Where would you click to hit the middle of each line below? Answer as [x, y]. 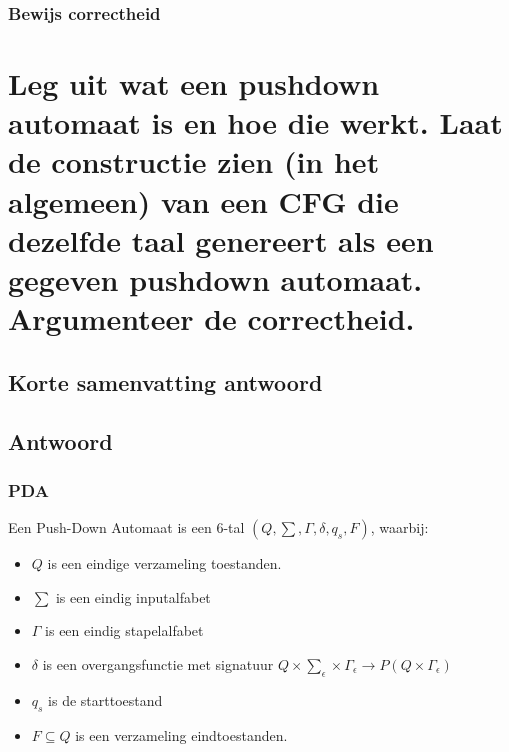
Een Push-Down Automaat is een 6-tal [126, 527]
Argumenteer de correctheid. [211, 318]
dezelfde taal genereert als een [221, 239]
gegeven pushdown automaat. [215, 278]
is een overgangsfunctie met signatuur [158, 663]
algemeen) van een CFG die [203, 200]
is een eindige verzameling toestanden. [164, 563]
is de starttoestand [105, 699]
